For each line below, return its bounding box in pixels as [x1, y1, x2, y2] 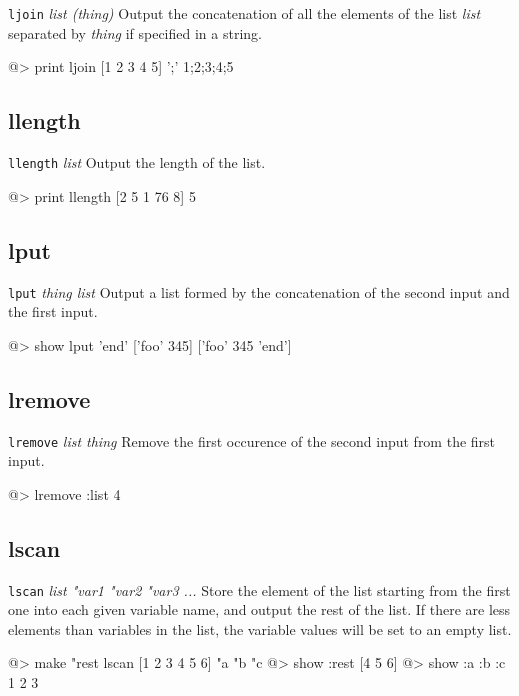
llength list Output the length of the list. [8, 152, 266, 173]
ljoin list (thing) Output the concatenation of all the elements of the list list [8, 3, 481, 23]
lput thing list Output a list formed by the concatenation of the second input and [8, 281, 510, 302]
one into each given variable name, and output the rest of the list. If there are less [8, 599, 511, 620]
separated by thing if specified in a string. [8, 22, 262, 43]
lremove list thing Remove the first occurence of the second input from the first [8, 430, 496, 451]
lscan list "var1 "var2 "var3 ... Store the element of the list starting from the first [8, 579, 511, 600]
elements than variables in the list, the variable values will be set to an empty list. [8, 618, 512, 639]
